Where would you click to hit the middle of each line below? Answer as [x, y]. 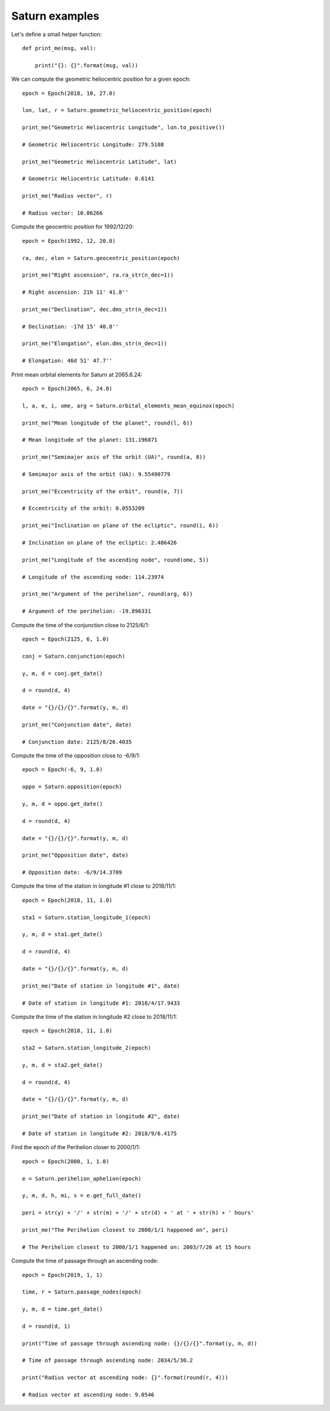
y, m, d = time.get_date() [63, 1309]
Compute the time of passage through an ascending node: [85, 1261]
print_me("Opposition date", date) [75, 855]
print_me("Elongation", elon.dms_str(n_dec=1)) [95, 344]
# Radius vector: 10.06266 [63, 213]
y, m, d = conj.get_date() [63, 673]
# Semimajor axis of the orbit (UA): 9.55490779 [96, 474]
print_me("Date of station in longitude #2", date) [101, 1116]
